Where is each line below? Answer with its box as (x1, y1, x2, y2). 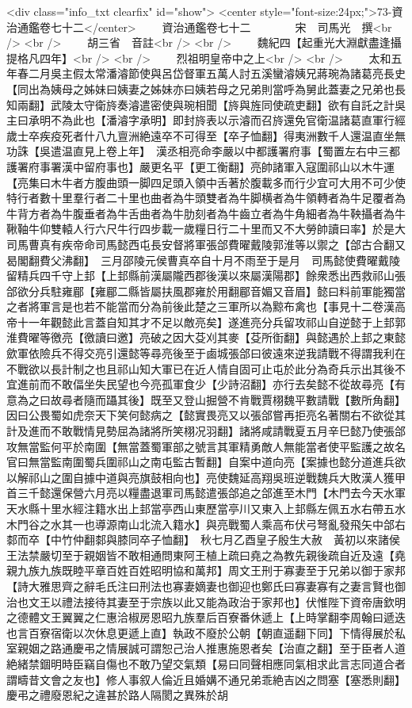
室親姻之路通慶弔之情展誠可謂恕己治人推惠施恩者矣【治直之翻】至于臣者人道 (6, 640, 406, 656)
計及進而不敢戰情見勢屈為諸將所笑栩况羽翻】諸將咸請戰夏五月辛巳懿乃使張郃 (6, 423, 406, 439)
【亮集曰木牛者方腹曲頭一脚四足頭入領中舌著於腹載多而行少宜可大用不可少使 (6, 174, 406, 190)
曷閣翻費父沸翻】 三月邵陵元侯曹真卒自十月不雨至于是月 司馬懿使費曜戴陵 (6, 251, 400, 268)
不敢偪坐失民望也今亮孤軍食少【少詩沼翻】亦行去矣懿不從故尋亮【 (50, 376, 395, 392)
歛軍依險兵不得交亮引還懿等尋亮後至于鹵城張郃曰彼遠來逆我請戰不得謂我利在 (6, 345, 406, 362)
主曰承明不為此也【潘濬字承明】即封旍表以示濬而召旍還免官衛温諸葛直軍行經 (6, 112, 406, 128)
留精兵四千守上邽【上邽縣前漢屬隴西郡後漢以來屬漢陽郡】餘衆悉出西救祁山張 (6, 267, 406, 284)
